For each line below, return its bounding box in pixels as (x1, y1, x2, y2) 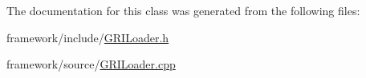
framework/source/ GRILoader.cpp (6, 56, 176, 72)
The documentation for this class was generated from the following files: (6, 2, 360, 18)
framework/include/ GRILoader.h (6, 29, 169, 45)
